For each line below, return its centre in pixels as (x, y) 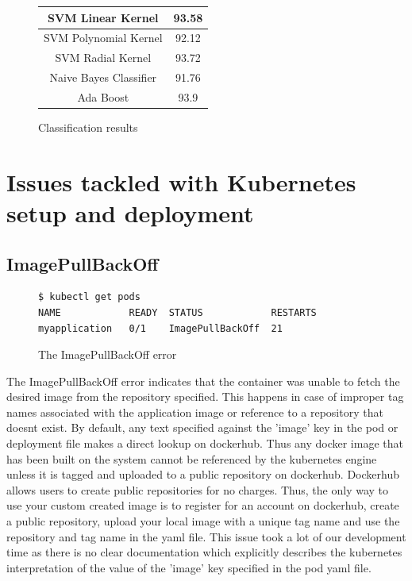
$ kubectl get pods (89, 297)
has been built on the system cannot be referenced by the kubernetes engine (192, 458)
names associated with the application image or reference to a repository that (195, 412)
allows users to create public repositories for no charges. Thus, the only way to (198, 489)
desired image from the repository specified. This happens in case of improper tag (205, 396)
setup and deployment (130, 212)
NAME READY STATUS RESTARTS (177, 312)
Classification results (88, 127)
